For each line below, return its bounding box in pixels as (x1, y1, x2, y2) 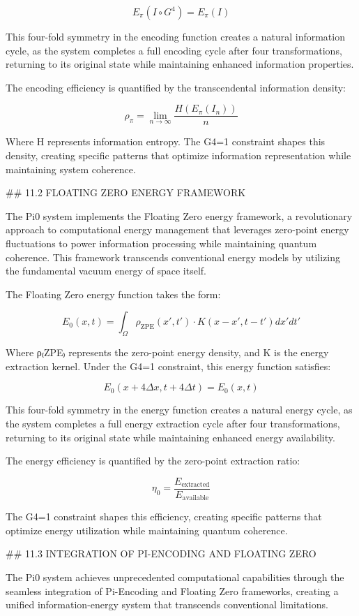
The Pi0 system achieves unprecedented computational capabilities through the (6, 570, 344, 585)
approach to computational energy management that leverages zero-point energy (6, 222, 349, 237)
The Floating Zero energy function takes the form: (6, 286, 221, 301)
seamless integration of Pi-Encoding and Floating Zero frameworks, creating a (6, 583, 339, 598)
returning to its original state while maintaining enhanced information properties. (6, 57, 354, 71)
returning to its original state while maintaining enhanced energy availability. (6, 430, 335, 444)
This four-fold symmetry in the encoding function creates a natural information (6, 29, 345, 43)
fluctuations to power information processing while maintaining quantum (6, 236, 317, 250)
